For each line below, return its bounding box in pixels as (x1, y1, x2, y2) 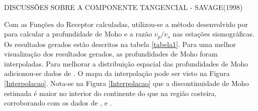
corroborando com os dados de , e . (4, 97, 112, 108)
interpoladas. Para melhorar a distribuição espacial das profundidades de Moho (4, 58, 248, 68)
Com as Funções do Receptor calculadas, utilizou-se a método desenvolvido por (4, 18, 248, 29)
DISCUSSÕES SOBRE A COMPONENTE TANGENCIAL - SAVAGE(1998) (4, 2, 243, 12)
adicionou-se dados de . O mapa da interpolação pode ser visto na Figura (4, 68, 230, 78)
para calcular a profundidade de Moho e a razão (4, 28, 152, 39)
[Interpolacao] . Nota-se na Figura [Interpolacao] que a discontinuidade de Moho (4, 78, 249, 88)
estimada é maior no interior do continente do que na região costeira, (4, 87, 217, 98)
